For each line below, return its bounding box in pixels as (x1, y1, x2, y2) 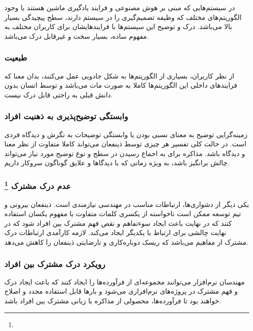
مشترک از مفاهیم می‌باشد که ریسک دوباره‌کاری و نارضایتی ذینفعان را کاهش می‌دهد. (4, 237, 249, 247)
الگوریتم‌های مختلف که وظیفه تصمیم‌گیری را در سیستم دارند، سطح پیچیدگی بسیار (4, 12, 242, 22)
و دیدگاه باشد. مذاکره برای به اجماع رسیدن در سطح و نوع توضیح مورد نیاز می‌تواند (4, 148, 245, 158)
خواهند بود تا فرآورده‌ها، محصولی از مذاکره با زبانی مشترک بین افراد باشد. (4, 296, 221, 306)
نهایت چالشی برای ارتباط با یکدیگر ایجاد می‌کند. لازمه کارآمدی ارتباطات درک (4, 227, 226, 237)
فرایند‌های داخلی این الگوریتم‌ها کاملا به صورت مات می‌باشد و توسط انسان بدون (4, 80, 237, 90)
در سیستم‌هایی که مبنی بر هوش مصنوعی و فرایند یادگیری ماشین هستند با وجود (4, 2, 235, 12)
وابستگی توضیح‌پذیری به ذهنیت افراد (4, 110, 128, 122)
